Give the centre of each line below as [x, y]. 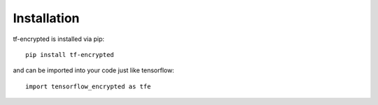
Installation [46, 18]
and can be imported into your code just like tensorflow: [93, 70]
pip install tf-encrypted [70, 55]
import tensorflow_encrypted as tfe [88, 86]
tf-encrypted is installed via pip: [59, 39]
